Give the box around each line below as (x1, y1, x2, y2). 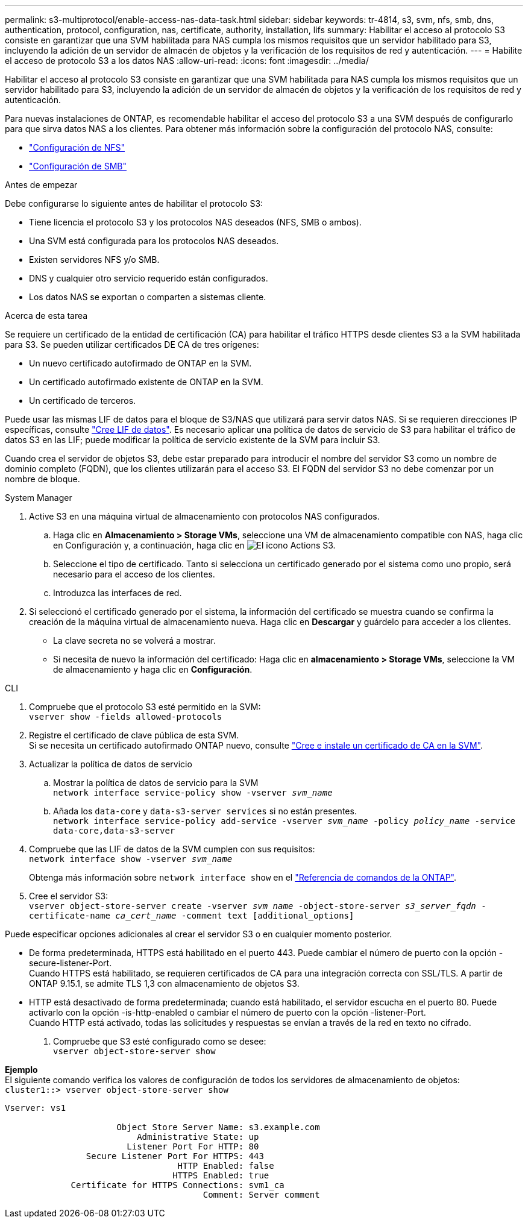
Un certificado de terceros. (29, 395, 136, 406)
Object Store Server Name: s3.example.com (116, 1122, 320, 1132)
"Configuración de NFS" (29, 142, 125, 152)
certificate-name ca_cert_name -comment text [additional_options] (29, 911, 354, 920)
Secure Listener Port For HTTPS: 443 (86, 1151, 264, 1161)
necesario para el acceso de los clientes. (53, 569, 215, 579)
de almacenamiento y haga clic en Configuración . (53, 664, 253, 674)
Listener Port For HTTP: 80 (127, 1142, 259, 1151)
